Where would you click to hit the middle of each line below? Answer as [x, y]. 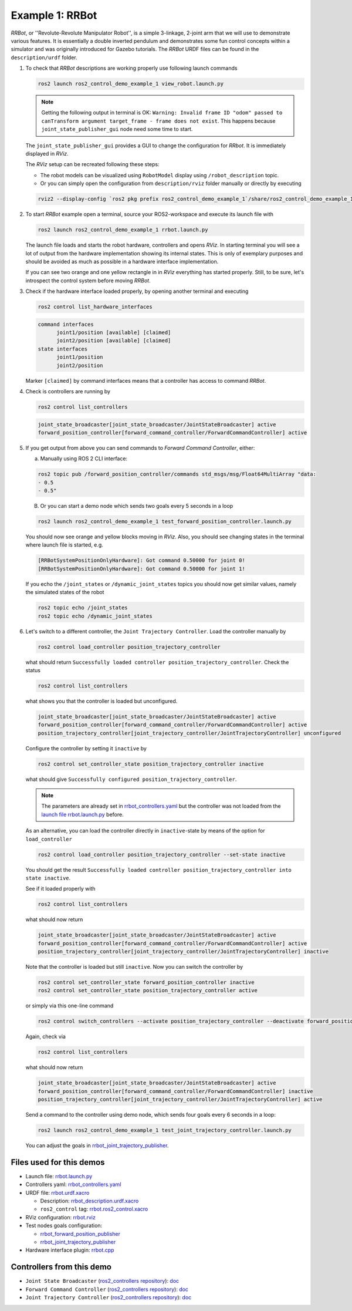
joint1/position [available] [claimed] [114, 333]
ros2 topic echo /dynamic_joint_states [95, 616]
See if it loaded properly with [60, 889]
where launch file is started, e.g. [65, 545]
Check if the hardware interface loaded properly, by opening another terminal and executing [137, 291]
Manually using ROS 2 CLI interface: [84, 459]
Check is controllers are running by [68, 391]
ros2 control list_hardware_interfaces [95, 307]
